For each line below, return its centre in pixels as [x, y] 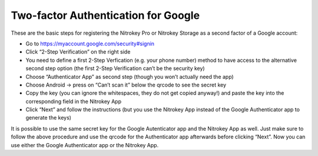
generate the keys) [49, 118]
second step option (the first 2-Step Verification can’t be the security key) [115, 68]
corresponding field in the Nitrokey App [74, 101]
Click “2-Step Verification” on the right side [78, 52]
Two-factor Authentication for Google [105, 15]
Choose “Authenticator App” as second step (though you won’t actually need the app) [130, 77]
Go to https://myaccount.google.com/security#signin [90, 44]
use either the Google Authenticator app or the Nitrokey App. [85, 145]
